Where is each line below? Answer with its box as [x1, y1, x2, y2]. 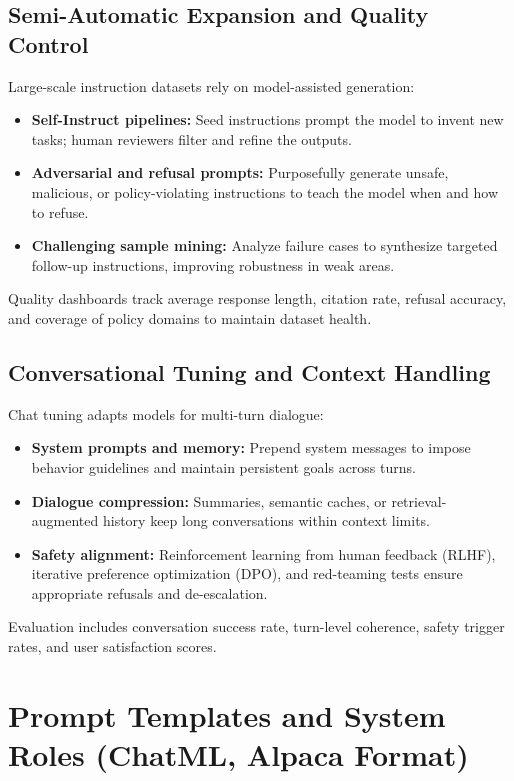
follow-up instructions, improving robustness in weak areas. [31, 254, 395, 275]
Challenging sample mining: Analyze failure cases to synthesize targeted [31, 235, 498, 256]
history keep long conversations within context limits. [102, 510, 431, 531]
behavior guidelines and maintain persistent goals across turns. [31, 456, 416, 477]
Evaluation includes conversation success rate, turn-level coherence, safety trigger [8, 616, 505, 637]
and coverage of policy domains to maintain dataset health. [8, 307, 372, 328]
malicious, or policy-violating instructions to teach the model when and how [31, 181, 499, 202]
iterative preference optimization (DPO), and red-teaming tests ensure [31, 563, 463, 584]
